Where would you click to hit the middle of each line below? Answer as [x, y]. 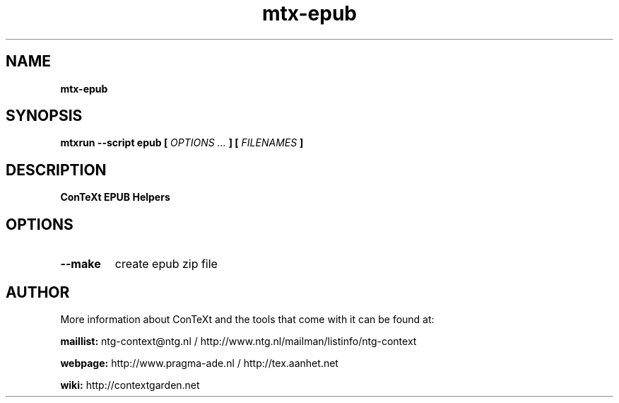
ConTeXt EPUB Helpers [115, 197]
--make [81, 264]
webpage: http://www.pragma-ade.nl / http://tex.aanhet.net [199, 363]
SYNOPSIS [44, 116]
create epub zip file [166, 264]
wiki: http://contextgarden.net [130, 385]
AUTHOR [38, 292]
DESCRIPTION [56, 170]
